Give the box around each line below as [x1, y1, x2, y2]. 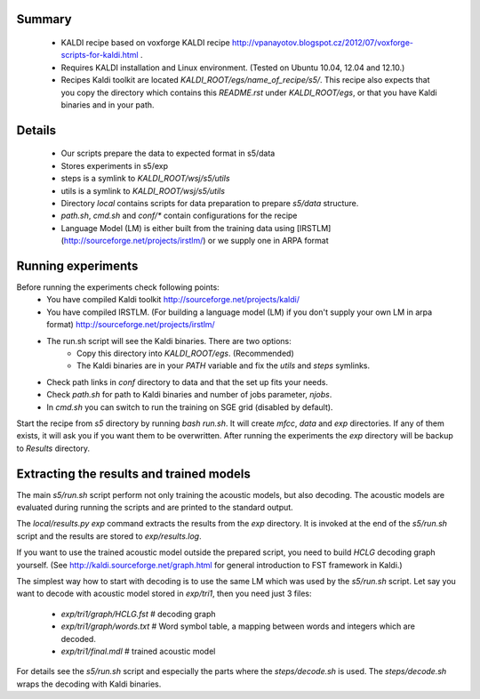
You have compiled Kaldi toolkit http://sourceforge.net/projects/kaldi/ [46, 294, 300, 305]
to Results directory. [16, 443, 91, 454]
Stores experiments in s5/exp [60, 160, 169, 171]
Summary [16, 12, 72, 27]
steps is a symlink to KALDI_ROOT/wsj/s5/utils [60, 173, 230, 184]
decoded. [60, 633, 97, 644]
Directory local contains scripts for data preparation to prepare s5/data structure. [60, 197, 359, 208]
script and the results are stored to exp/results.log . [16, 530, 202, 542]
